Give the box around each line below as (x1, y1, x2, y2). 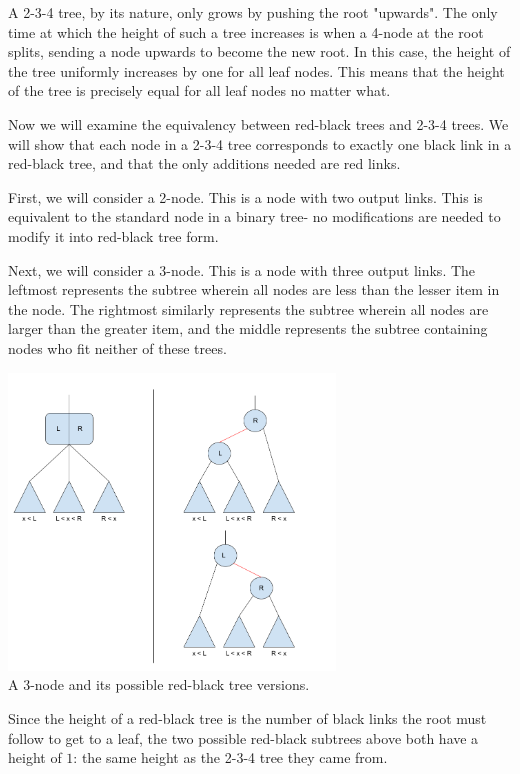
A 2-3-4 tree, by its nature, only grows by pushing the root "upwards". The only (8, 2, 498, 22)
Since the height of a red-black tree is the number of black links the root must (8, 708, 487, 728)
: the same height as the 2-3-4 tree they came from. (73, 747, 388, 768)
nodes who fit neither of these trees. (8, 337, 227, 358)
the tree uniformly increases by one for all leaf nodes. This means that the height (8, 60, 505, 81)
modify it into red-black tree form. (8, 225, 219, 246)
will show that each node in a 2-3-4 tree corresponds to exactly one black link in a (8, 133, 512, 154)
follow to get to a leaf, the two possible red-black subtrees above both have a (8, 727, 479, 748)
